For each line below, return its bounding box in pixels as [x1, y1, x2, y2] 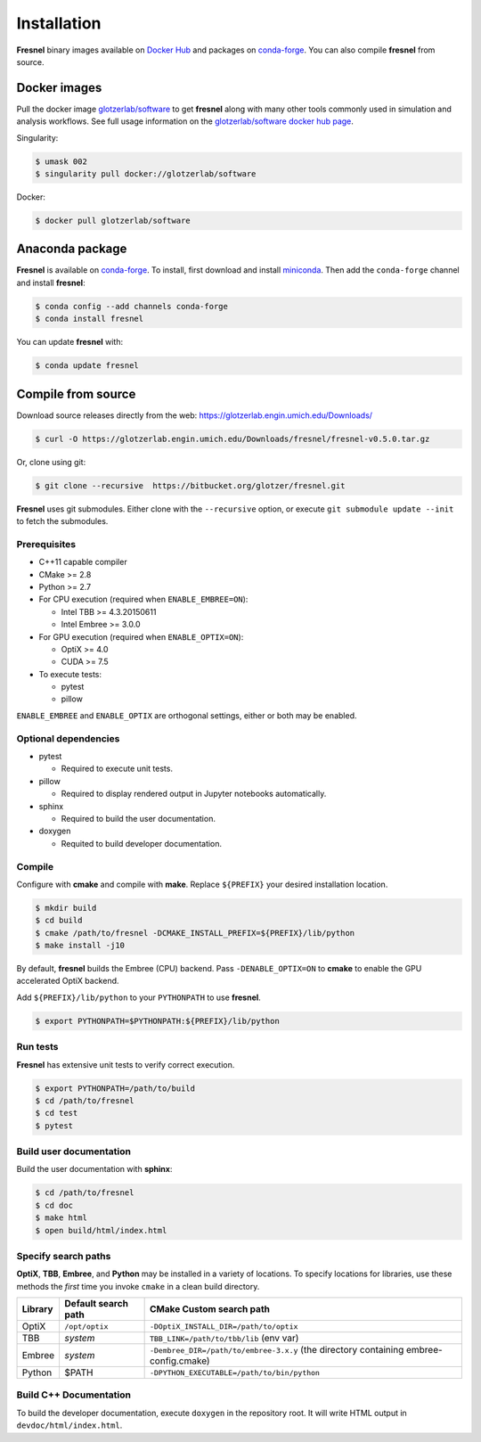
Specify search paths [16, 1249, 111, 1262]
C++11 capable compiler [38, 557, 128, 568]
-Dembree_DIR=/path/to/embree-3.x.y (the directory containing [149, 1344, 404, 1356]
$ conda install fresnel [35, 314, 144, 324]
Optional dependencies [16, 732, 120, 744]
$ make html [35, 1213, 88, 1223]
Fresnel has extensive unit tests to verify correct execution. [16, 1059, 235, 1069]
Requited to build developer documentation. [61, 838, 223, 848]
